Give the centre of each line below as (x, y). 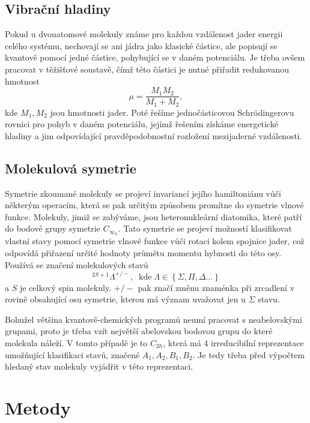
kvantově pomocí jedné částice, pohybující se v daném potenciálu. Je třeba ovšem (155, 57)
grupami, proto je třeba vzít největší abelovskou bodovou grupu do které (139, 331)
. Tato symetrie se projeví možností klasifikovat (205, 228)
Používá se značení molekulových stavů (77, 264)
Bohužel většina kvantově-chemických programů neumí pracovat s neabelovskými (153, 319)
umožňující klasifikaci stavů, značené (72, 354)
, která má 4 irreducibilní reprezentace (233, 342)
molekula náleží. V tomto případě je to (76, 342)
